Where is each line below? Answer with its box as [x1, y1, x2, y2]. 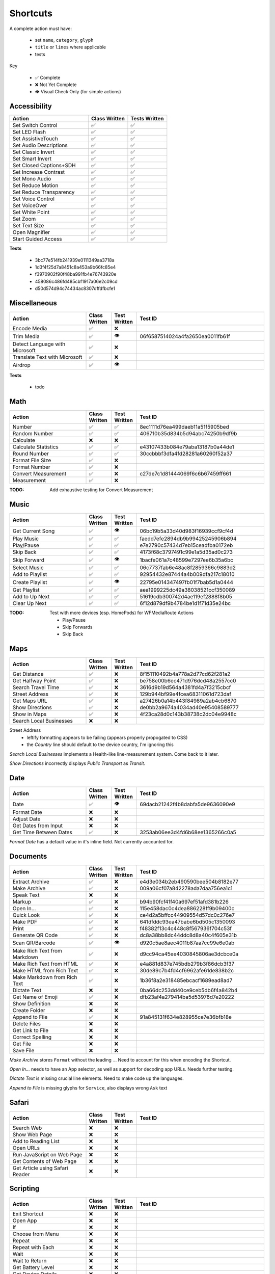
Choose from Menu [12, 1231, 59, 1238]
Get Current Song [12, 527, 55, 535]
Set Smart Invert [12, 155, 52, 163]
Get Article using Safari [12, 1164, 68, 1172]
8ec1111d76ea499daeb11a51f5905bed [140, 423, 229, 431]
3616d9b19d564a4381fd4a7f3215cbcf [140, 684, 231, 691]
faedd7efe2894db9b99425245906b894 [140, 535, 237, 542]
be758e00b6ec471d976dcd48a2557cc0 [140, 677, 236, 684]
